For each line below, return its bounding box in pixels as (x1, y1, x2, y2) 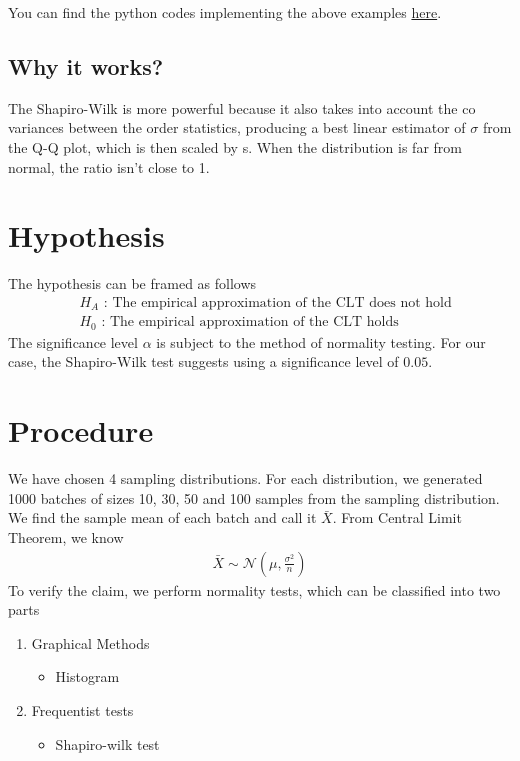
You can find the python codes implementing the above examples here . (8, 2, 442, 22)
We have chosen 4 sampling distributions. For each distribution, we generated (8, 468, 483, 489)
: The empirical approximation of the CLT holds (101, 315, 399, 330)
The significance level (8, 331, 138, 352)
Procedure (8, 410, 154, 451)
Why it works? (8, 50, 164, 81)
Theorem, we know (8, 526, 124, 547)
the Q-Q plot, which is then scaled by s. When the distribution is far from (8, 136, 462, 157)
